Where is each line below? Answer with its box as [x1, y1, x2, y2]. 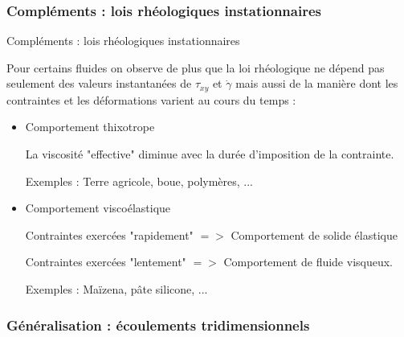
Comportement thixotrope [25, 118, 155, 135]
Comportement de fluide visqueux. [223, 253, 394, 270]
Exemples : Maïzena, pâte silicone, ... [25, 281, 208, 298]
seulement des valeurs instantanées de [6, 75, 192, 92]
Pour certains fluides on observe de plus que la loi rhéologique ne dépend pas [6, 59, 385, 76]
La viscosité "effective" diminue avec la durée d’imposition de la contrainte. [25, 146, 394, 162]
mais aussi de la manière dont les [235, 75, 398, 92]
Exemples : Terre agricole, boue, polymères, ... [25, 172, 254, 189]
